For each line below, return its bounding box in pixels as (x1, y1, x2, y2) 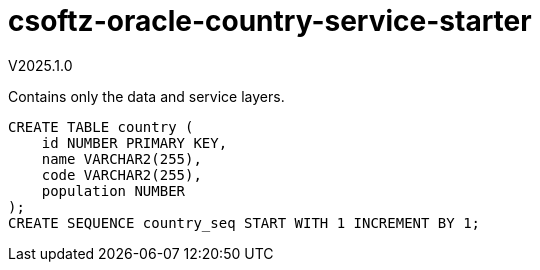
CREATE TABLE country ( (8, 118, 194, 135)
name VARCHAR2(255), (41, 150, 202, 167)
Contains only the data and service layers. (8, 87, 285, 105)
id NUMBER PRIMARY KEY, (41, 134, 228, 151)
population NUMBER (41, 182, 186, 199)
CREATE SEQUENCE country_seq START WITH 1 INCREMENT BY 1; (8, 214, 481, 231)
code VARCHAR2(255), (41, 166, 202, 183)
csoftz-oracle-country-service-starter (8, 4, 532, 38)
